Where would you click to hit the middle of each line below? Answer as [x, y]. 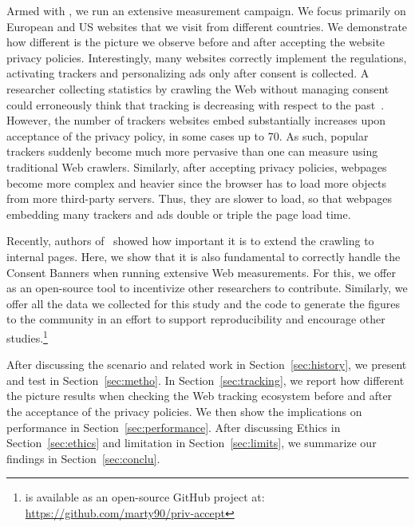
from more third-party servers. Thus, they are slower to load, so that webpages [199, 198]
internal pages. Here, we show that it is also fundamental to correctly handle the [204, 256]
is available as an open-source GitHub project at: [145, 497]
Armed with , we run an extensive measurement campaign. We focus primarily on [206, 10]
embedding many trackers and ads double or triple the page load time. [179, 214]
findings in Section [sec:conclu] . [83, 458]
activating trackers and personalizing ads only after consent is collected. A [188, 73]
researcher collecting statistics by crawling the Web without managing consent [198, 88]
